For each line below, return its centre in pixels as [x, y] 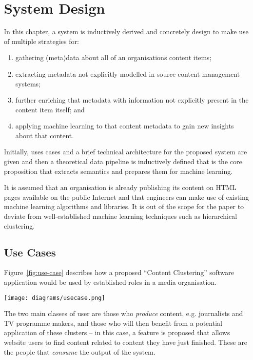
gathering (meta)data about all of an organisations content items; [113, 57]
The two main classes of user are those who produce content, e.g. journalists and [124, 313]
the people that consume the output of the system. [80, 351]
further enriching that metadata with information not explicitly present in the [132, 100]
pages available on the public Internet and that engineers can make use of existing [126, 197]
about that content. [45, 135]
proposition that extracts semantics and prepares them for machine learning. [118, 171]
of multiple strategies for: [41, 41]
